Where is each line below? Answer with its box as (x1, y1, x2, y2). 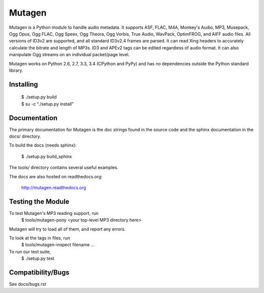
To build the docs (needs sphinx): (9, 142, 77, 148)
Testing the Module (9, 197, 69, 206)
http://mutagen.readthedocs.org (21, 185, 87, 190)
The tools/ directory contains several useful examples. (9, 165, 119, 170)
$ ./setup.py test (21, 255, 55, 261)
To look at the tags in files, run (9, 235, 70, 241)
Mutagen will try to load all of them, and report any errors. (9, 226, 126, 232)
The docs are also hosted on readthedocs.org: (9, 173, 103, 179)
